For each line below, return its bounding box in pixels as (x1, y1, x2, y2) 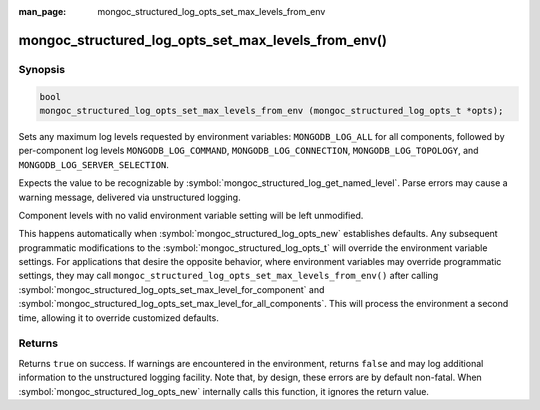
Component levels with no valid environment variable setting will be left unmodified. (18, 209, 364, 221)
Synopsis (18, 62, 65, 76)
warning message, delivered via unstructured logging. (18, 191, 241, 203)
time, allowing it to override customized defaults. (18, 311, 219, 324)
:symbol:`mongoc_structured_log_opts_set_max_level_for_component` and (18, 283, 325, 295)
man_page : (18, 6, 67, 17)
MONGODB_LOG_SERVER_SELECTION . (18, 158, 170, 170)
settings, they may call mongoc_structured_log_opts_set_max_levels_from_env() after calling (18, 270, 439, 282)
